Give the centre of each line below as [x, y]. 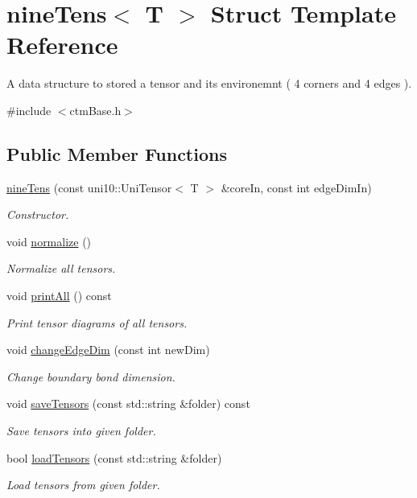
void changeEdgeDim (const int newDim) [108, 350]
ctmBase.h [95, 110]
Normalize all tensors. [61, 268]
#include [29, 110]
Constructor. [38, 214]
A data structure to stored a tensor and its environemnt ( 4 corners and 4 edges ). [209, 83]
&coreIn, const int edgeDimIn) [296, 187]
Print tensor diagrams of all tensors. [97, 322]
